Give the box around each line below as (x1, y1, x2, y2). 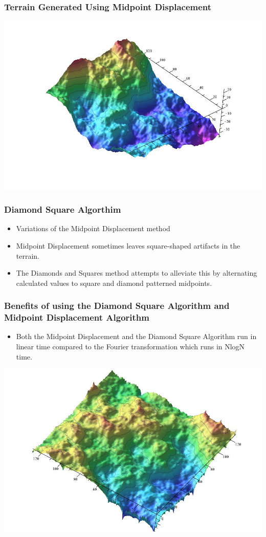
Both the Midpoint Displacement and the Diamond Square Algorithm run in (16, 331, 257, 342)
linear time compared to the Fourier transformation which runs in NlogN (16, 341, 245, 352)
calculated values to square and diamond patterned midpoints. (16, 277, 212, 288)
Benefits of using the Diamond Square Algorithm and (4, 299, 230, 312)
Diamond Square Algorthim (4, 203, 121, 216)
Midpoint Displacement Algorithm (4, 311, 149, 324)
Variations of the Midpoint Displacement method (16, 223, 170, 234)
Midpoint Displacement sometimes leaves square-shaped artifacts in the (16, 240, 240, 251)
